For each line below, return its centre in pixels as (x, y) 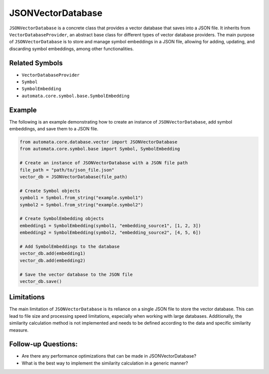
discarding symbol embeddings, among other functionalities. (71, 49)
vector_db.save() (41, 281)
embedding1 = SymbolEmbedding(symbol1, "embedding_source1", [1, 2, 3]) (110, 226)
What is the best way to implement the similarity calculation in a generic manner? (105, 363)
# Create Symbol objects (50, 191)
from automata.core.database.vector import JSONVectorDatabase (99, 142)
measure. (19, 330)
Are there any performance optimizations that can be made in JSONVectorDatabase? (109, 356)
